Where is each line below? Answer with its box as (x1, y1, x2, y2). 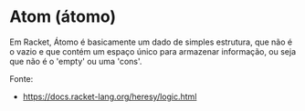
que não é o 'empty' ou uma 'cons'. (9, 55, 142, 66)
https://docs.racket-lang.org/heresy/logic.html (22, 91, 197, 102)
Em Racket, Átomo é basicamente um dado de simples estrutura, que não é (9, 36, 293, 47)
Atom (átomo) (9, 6, 117, 27)
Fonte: (9, 73, 34, 84)
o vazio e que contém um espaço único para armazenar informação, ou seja (9, 45, 297, 56)
